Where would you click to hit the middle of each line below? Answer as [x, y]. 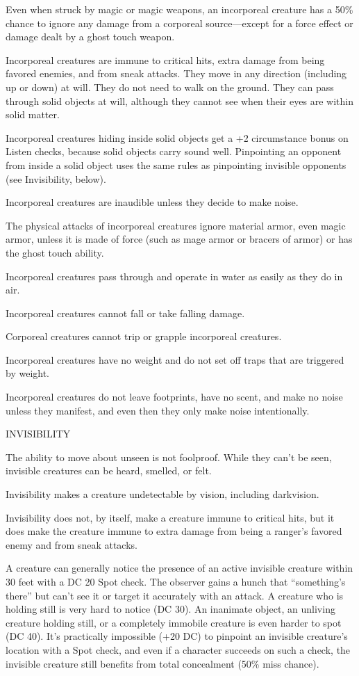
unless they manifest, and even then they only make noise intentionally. [158, 410]
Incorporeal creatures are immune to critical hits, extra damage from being [165, 59]
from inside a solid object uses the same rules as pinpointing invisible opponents [176, 164]
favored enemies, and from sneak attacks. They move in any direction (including [176, 73]
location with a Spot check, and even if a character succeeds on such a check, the [178, 649]
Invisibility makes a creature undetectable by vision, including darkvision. [162, 494]
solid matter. [33, 114]
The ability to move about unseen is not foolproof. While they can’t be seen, [169, 457]
